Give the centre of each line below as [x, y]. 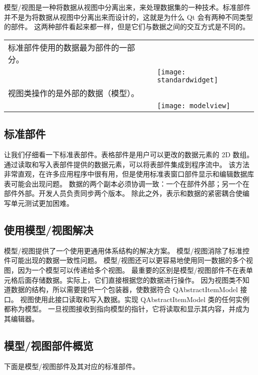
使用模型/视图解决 [49, 229]
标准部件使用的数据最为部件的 [64, 47]
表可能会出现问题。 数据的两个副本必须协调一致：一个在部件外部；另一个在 [127, 183]
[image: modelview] [193, 105]
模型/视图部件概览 [49, 345]
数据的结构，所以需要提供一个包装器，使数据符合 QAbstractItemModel [124, 289]
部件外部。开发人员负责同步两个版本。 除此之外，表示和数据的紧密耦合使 [123, 193]
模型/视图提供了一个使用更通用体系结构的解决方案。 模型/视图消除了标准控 [127, 250]
